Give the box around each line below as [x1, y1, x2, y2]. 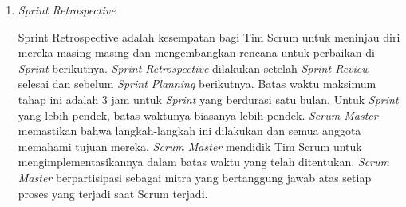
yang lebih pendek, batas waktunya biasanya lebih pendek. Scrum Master [18, 106, 378, 123]
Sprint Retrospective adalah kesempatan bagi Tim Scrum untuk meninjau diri [18, 28, 400, 45]
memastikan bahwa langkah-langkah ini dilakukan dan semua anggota [18, 122, 361, 139]
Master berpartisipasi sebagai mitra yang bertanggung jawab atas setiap [18, 169, 372, 185]
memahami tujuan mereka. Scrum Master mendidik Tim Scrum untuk [18, 137, 362, 154]
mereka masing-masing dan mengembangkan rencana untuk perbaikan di [18, 44, 375, 61]
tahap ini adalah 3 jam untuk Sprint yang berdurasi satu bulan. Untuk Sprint [18, 90, 399, 107]
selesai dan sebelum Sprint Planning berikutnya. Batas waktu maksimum [18, 75, 376, 92]
